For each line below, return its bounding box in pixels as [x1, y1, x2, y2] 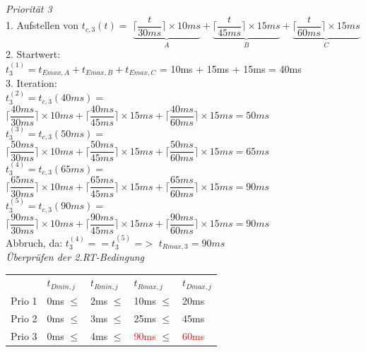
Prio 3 [11, 328, 37, 343]
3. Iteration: [6, 75, 57, 90]
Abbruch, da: [6, 235, 63, 250]
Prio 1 [11, 293, 37, 308]
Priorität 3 [6, 1, 52, 16]
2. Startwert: [6, 47, 61, 61]
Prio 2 [11, 311, 37, 326]
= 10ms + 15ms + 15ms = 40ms [159, 61, 302, 76]
